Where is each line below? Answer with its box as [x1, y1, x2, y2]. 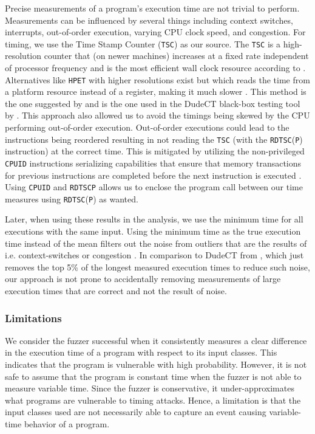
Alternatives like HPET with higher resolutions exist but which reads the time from [5, 73, 310, 86]
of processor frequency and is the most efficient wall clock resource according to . [5, 61, 306, 74]
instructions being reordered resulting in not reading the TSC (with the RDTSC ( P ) [5, 133, 303, 145]
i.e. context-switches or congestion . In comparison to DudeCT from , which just [5, 249, 304, 261]
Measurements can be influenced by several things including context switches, [5, 13, 293, 26]
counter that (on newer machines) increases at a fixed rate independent [44, 49, 309, 62]
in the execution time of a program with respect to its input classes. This [5, 346, 277, 359]
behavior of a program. [24, 418, 110, 430]
